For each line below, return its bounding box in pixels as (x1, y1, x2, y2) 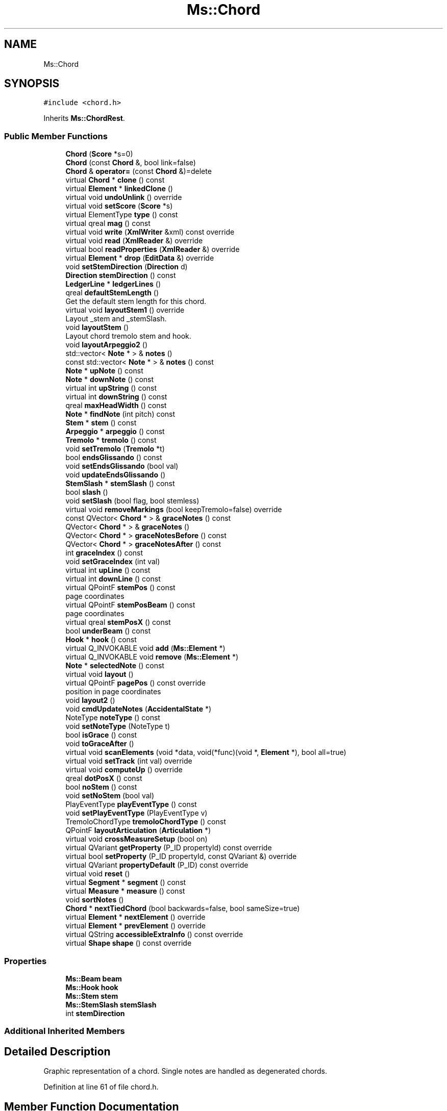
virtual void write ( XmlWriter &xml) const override (65, 228, 235, 237)
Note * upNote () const (65, 366, 143, 375)
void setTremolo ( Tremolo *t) (65, 444, 165, 453)
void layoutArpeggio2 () (65, 340, 148, 349)
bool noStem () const (65, 782, 137, 792)
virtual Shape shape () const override (65, 939, 192, 948)
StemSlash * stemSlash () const (65, 479, 175, 488)
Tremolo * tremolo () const (65, 436, 157, 445)
